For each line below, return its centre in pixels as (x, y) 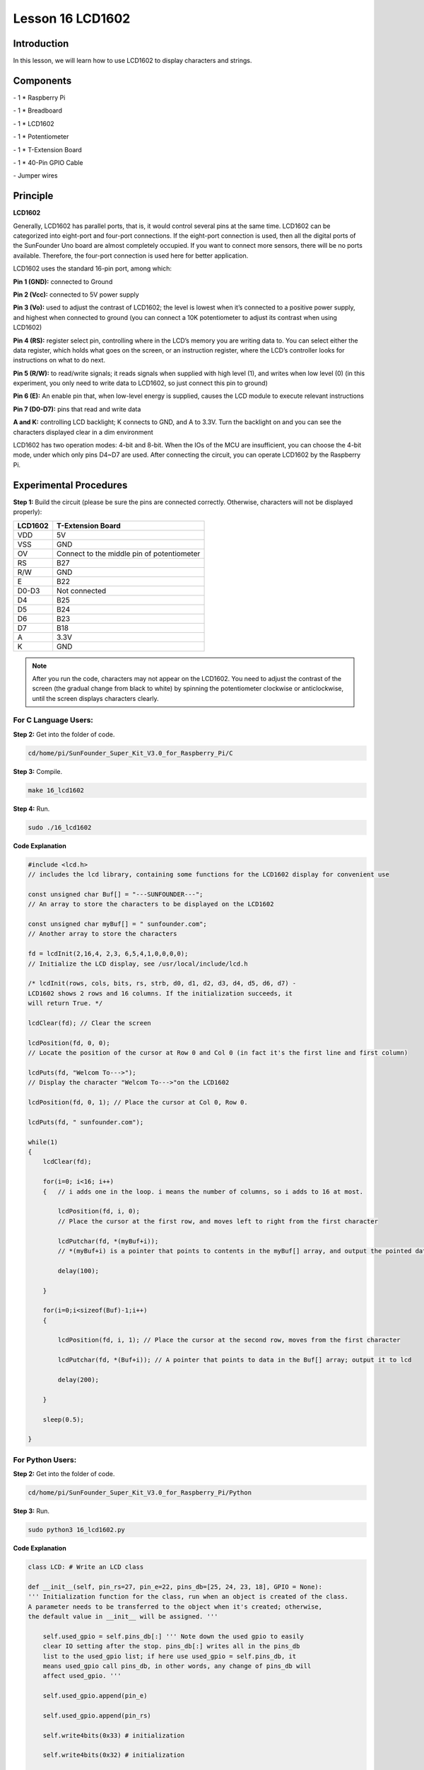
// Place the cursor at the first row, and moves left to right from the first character (218, 1221)
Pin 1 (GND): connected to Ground (63, 281)
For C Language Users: (53, 720)
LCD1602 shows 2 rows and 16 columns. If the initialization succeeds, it (160, 993)
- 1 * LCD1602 (34, 123)
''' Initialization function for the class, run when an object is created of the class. (188, 1597)
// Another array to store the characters (102, 934)
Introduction (41, 44)
